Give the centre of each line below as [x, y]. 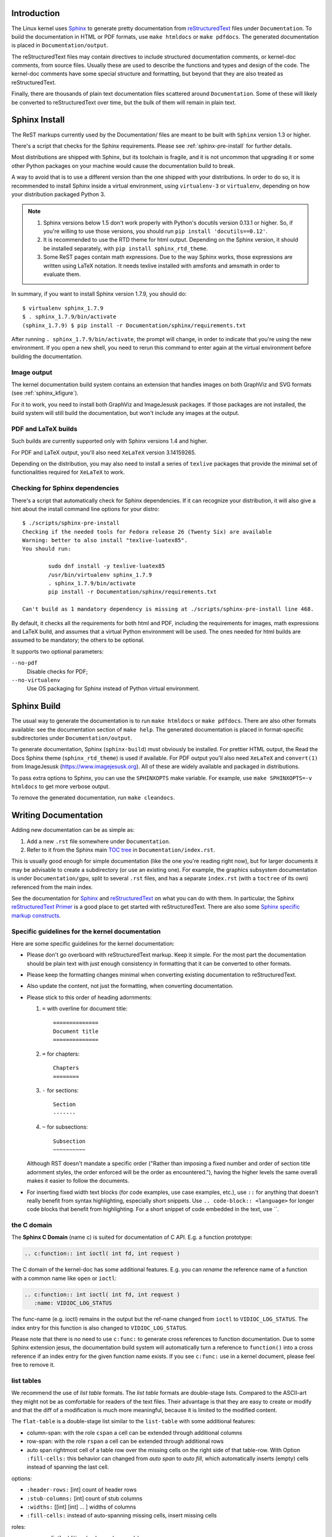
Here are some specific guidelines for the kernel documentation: [93, 943]
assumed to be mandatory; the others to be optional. [78, 640]
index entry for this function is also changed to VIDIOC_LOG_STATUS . [99, 1327]
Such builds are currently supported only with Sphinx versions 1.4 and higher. [109, 441]
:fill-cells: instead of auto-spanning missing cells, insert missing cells [122, 1515]
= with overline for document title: [85, 1009]
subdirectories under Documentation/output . [72, 738]
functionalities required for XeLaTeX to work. [68, 472]
